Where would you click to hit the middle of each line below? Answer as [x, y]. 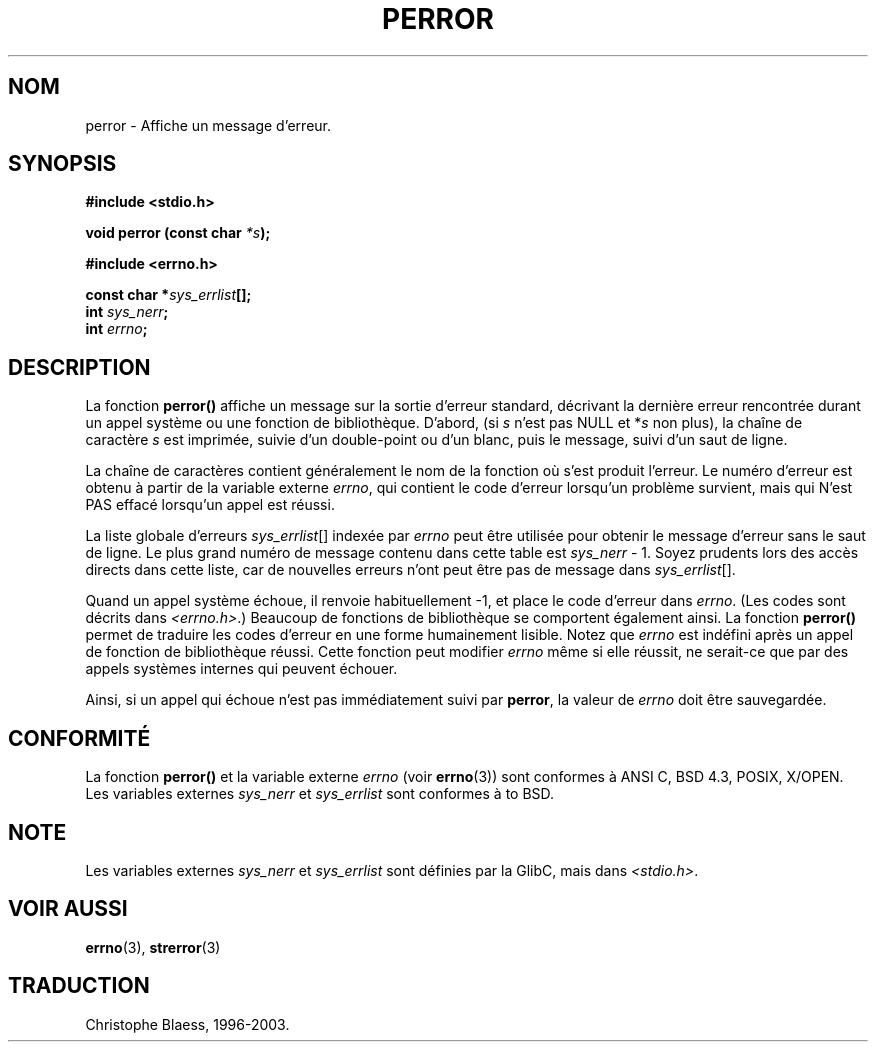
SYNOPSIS [62, 164]
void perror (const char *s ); [178, 233]
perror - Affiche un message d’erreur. [208, 125]
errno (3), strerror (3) [153, 947]
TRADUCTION [79, 986]
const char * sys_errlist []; [168, 295]
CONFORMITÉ [79, 738]
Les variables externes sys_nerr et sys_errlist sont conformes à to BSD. [320, 794]
